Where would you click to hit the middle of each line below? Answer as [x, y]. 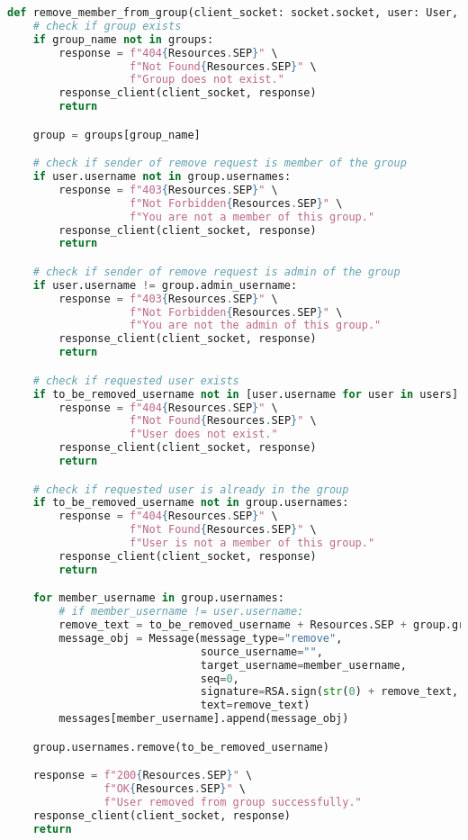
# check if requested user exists [136, 380]
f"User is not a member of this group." [252, 543]
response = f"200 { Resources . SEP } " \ [143, 776]
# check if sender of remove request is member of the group [220, 163]
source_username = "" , [261, 651]
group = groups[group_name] [117, 135]
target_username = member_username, [303, 665]
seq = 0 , [220, 678]
